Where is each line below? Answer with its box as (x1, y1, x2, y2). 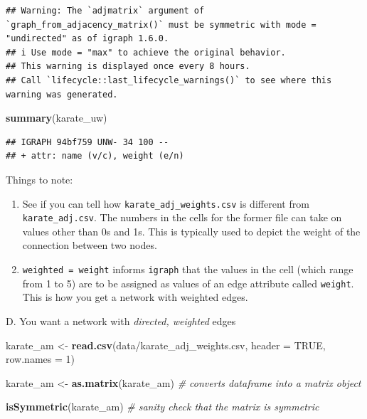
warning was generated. (6, 89, 118, 100)
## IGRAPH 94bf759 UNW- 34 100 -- (6, 137, 169, 147)
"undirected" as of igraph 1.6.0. (6, 33, 169, 44)
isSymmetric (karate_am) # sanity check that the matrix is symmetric (6, 399, 319, 414)
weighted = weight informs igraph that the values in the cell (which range (22, 262, 353, 277)
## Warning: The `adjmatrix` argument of (6, 6, 205, 16)
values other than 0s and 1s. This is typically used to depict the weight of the (22, 223, 361, 238)
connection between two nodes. (22, 238, 157, 253)
